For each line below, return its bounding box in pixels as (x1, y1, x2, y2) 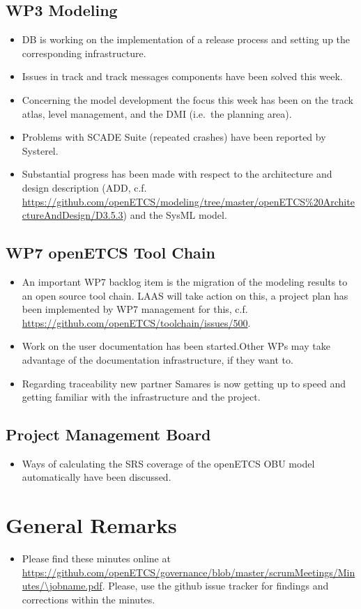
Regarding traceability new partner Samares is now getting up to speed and (22, 376, 346, 390)
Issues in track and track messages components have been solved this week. (22, 69, 343, 84)
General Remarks (6, 511, 177, 539)
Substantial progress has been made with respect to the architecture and (22, 167, 332, 181)
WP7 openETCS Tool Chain (6, 242, 215, 263)
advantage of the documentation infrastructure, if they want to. (22, 352, 293, 367)
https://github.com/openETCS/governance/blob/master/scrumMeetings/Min (22, 564, 355, 579)
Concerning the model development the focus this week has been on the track (22, 92, 353, 107)
